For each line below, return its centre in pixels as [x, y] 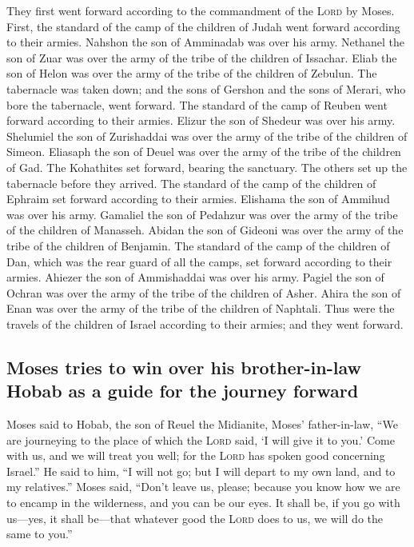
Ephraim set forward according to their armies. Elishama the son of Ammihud [198, 199]
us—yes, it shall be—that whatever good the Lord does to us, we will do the [195, 518]
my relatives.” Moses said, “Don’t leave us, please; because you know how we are [203, 487]
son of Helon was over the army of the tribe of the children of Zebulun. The [192, 73]
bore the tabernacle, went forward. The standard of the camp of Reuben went [197, 104]
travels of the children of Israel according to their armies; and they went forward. [205, 323]
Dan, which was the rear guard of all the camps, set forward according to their [199, 261]
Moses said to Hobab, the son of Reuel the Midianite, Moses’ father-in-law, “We [202, 424]
